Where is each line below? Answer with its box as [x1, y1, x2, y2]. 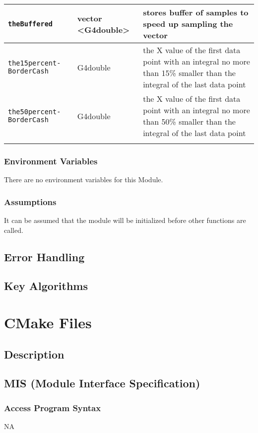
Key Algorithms [4, 278, 88, 293]
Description [4, 346, 64, 361]
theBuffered [8, 19, 53, 28]
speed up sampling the [143, 18, 233, 29]
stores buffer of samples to [143, 6, 249, 18]
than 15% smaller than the [143, 67, 236, 78]
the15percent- [8, 59, 61, 67]
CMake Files [4, 312, 92, 332]
